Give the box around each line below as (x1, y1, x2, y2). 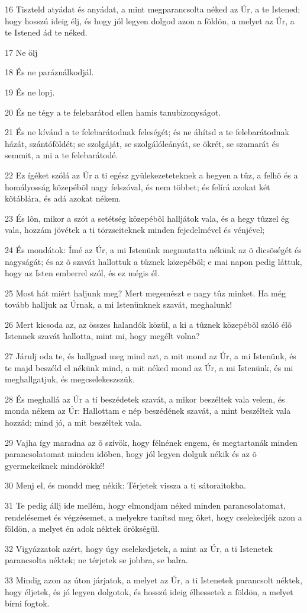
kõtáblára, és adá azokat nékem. (5, 192, 121, 205)
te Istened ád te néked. (5, 26, 88, 39)
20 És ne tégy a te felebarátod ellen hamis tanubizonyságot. (5, 106, 221, 118)
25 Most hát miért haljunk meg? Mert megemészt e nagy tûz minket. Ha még (5, 286, 286, 299)
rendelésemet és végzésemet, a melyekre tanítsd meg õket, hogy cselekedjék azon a (5, 510, 302, 523)
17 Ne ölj (5, 46, 38, 58)
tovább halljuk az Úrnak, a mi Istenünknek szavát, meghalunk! (5, 298, 232, 311)
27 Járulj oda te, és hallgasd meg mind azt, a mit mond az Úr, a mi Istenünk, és (5, 350, 296, 362)
